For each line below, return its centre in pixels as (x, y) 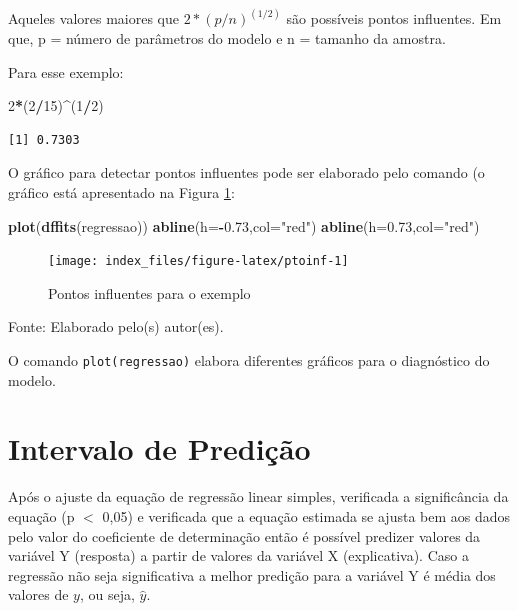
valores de (38, 594)
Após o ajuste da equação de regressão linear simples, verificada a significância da (258, 496)
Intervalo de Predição (159, 448)
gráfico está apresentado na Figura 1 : (121, 192)
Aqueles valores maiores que (93, 18)
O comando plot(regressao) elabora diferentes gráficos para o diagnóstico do (249, 360)
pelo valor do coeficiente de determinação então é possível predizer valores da (244, 535)
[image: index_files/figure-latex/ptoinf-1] (198, 261)
